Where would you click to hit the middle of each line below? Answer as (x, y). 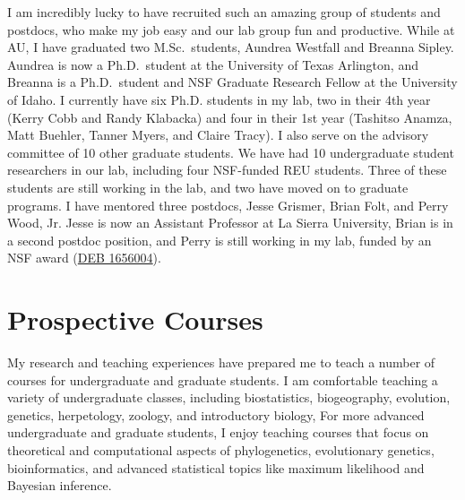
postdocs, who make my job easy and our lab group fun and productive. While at (231, 29)
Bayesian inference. (60, 485)
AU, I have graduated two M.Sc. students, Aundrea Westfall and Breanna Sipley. (231, 47)
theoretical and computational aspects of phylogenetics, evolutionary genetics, (221, 450)
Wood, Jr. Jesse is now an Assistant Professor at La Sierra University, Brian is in (230, 223)
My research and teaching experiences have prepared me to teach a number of (221, 362)
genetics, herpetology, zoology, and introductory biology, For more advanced (216, 414)
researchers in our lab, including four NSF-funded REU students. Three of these (227, 170)
